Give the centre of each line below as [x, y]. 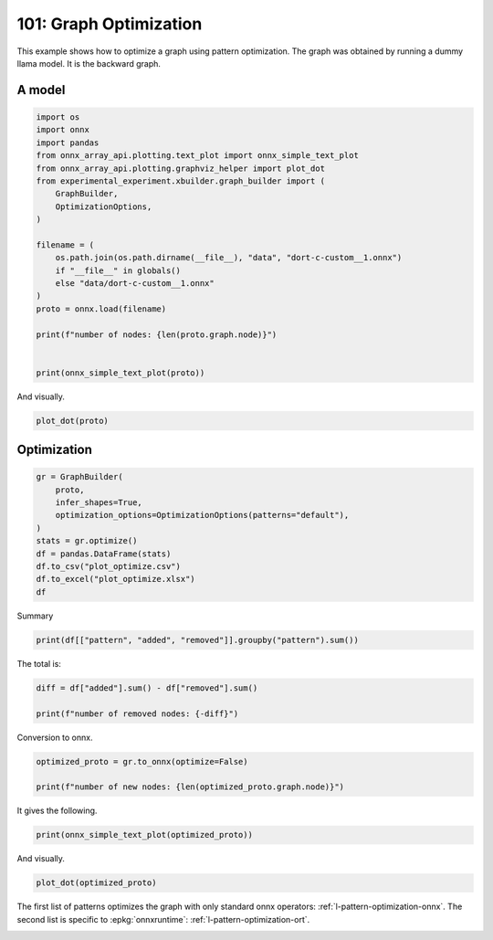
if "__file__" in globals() [118, 270]
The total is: [39, 663]
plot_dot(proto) [73, 421]
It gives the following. [57, 811]
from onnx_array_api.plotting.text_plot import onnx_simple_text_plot [198, 156]
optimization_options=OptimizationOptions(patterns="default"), [202, 515]
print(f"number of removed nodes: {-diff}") [137, 713]
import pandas [68, 143]
